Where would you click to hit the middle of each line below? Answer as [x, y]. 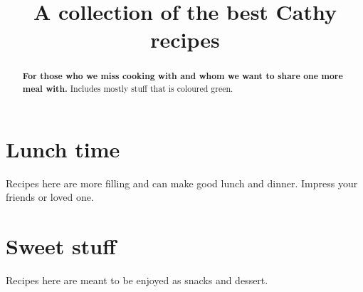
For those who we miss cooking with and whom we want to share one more [183, 76]
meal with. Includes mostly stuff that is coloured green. [128, 89]
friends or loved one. [50, 197]
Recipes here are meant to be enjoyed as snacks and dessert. [137, 280]
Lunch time [63, 148]
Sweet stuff [61, 245]
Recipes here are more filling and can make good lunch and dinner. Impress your [182, 183]
